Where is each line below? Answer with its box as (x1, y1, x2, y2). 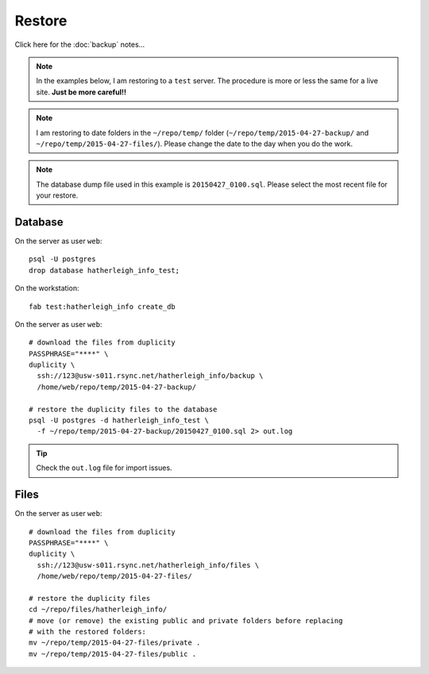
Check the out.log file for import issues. (36, 463, 172, 472)
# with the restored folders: (29, 627, 147, 637)
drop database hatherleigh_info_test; (29, 266, 180, 275)
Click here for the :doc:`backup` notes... (14, 40, 145, 49)
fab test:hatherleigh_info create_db (29, 302, 176, 311)
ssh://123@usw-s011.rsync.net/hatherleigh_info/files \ (37, 560, 260, 569)
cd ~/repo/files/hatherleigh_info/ (29, 605, 168, 614)
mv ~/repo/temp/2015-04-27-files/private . (29, 638, 201, 647)
